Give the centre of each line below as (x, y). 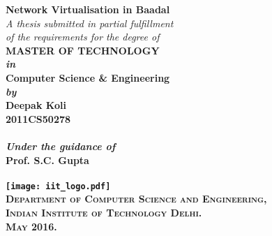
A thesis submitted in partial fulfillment (90, 23)
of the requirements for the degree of (83, 37)
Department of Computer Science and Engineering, (136, 199)
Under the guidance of (61, 146)
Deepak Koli (36, 105)
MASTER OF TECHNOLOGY (83, 50)
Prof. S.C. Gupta (47, 160)
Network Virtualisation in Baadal (88, 9)
